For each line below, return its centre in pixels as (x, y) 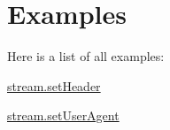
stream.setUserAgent (63, 115)
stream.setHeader (54, 85)
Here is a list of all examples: (86, 56)
